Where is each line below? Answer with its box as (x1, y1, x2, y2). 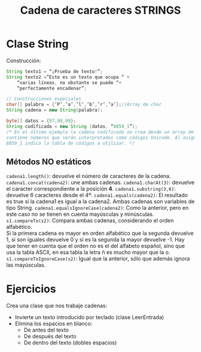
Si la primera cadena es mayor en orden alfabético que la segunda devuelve (6, 229, 194, 237)
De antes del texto (23, 326, 69, 333)
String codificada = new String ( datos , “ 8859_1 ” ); (6, 123, 138, 129)
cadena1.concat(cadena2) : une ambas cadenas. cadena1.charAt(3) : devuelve (6, 179, 195, 186)
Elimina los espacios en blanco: (14, 320, 93, 327)
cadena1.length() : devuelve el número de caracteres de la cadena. (6, 173, 171, 180)
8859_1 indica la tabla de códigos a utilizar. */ (6, 140, 135, 146)
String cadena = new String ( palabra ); (6, 107, 103, 114)
